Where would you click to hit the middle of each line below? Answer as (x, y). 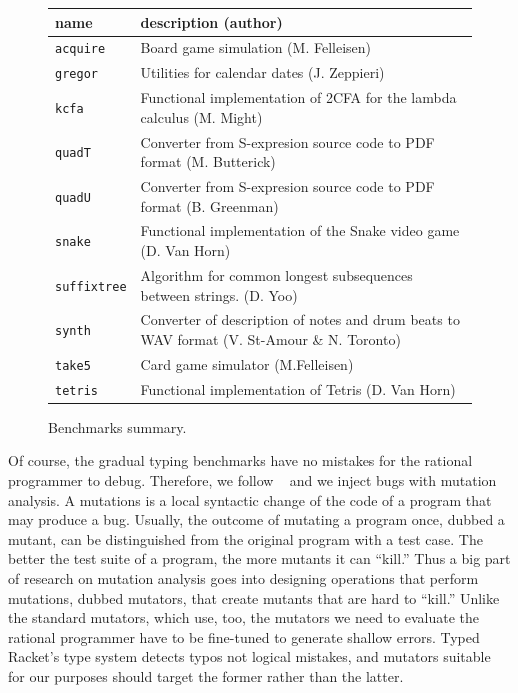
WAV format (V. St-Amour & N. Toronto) (270, 338)
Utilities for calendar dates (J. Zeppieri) (262, 72)
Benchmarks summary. (117, 426)
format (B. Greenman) (209, 205)
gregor (76, 74)
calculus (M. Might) (201, 116)
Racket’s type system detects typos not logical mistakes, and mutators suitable (249, 656)
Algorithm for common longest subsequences (276, 274)
